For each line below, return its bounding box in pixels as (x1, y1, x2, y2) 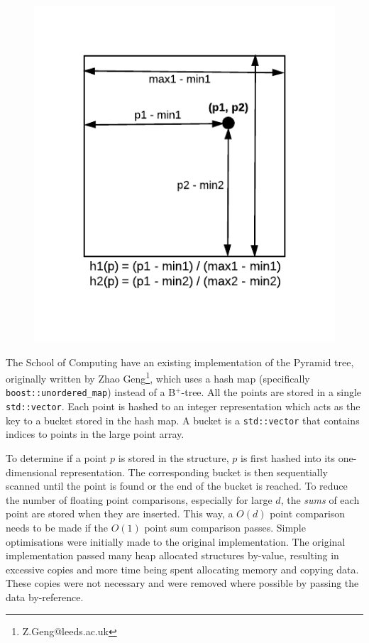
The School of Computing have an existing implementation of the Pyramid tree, (6, 354, 354, 369)
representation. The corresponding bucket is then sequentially (60, 464, 329, 479)
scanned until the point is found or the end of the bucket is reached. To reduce (6, 478, 348, 493)
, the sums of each (280, 492, 360, 507)
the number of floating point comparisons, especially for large (6, 492, 272, 507)
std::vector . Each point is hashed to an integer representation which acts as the (6, 399, 360, 414)
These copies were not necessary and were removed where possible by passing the (6, 576, 359, 590)
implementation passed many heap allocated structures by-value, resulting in (6, 548, 339, 563)
